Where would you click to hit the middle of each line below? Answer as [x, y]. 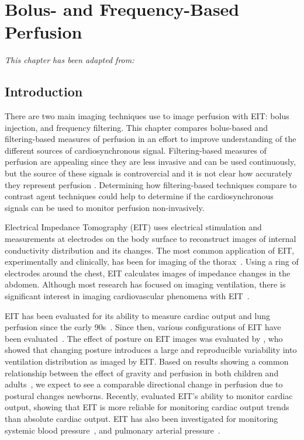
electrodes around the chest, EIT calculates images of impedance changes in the [148, 273]
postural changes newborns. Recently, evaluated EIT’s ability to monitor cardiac [149, 395]
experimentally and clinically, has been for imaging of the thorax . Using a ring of [152, 261]
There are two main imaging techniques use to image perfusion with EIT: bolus [147, 116]
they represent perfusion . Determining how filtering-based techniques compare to [151, 184]
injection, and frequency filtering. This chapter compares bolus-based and [137, 127]
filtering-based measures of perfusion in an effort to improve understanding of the [151, 139]
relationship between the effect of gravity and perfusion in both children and [142, 373]
